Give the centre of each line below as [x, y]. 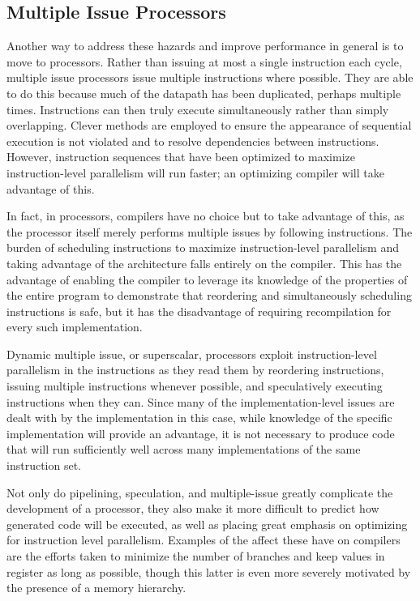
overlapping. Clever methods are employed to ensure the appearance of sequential [209, 125]
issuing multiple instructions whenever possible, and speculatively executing [195, 386]
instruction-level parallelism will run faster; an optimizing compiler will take [195, 172]
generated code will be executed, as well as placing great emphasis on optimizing [207, 524]
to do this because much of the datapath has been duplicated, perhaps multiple [204, 93]
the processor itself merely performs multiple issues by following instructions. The [210, 231]
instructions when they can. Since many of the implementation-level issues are [201, 401]
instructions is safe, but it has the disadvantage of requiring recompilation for [199, 311]
